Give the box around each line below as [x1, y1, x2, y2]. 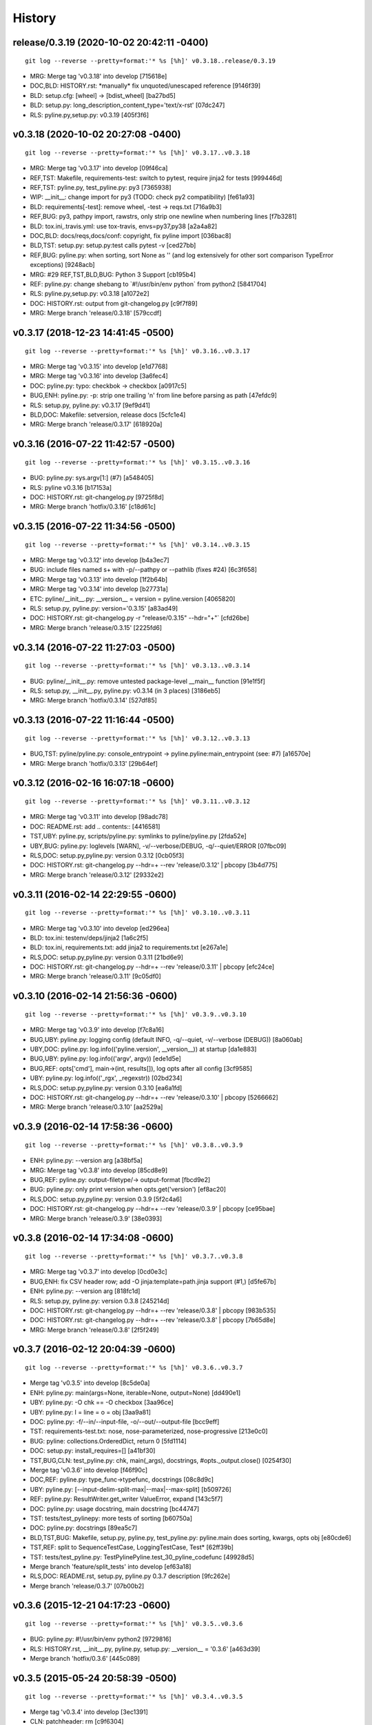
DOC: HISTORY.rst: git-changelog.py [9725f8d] [30, 493, 165, 501]
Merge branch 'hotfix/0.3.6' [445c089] [30, 1655, 141, 1663]
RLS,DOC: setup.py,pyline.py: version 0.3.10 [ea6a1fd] [30, 1083, 183, 1092]
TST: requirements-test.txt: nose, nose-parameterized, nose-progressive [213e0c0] [30, 1427, 268, 1435]
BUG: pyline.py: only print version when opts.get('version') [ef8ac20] [30, 1185, 227, 1194]
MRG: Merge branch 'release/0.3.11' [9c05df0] [30, 972, 161, 980]
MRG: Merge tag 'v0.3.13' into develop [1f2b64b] [30, 575, 168, 583]
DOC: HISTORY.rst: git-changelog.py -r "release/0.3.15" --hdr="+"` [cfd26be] [30, 614, 249, 622]
